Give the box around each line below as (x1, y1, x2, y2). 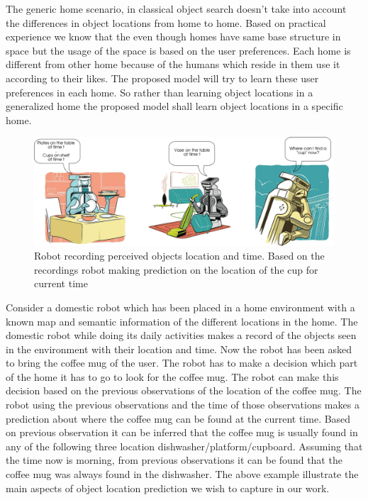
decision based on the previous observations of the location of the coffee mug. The (6, 383, 362, 398)
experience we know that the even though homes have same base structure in (6, 29, 341, 44)
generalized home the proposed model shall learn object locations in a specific (6, 99, 343, 113)
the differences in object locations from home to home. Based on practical (6, 15, 326, 30)
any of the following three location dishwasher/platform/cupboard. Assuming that (6, 438, 363, 453)
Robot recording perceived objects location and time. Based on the (34, 248, 325, 263)
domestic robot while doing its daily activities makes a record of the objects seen (6, 328, 357, 343)
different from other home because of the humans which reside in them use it (6, 57, 340, 72)
